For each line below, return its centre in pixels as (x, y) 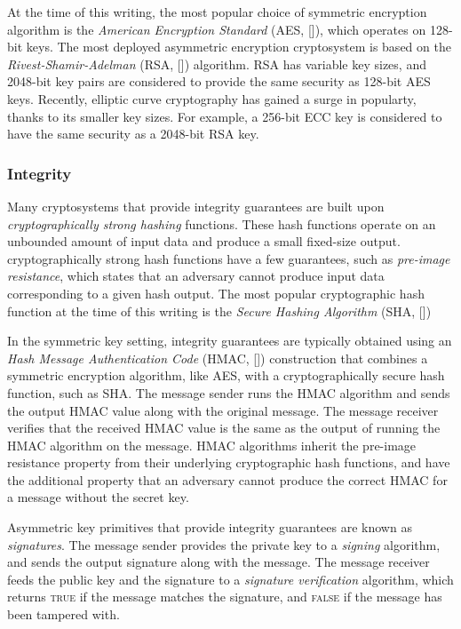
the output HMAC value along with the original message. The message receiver (223, 410)
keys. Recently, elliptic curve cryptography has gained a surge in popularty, (212, 98)
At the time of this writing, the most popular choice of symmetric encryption (217, 12)
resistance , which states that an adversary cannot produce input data (196, 276)
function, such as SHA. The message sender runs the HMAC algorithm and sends (229, 392)
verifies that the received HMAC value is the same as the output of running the (224, 428)
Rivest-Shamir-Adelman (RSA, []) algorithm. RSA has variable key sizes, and (217, 64)
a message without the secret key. (98, 497)
